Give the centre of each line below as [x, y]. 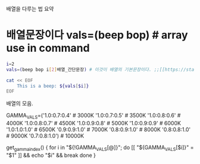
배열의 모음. [20, 104]
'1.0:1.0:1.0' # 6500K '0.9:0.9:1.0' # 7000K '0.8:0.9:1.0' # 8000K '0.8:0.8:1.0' [99, 129]
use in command [48, 48]
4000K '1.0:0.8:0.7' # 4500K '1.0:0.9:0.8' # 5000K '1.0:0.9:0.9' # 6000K [94, 123]
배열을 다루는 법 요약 [30, 9]
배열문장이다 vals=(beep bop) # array [97, 35]
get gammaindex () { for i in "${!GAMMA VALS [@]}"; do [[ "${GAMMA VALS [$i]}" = [100, 148]
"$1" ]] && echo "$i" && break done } [51, 155]
